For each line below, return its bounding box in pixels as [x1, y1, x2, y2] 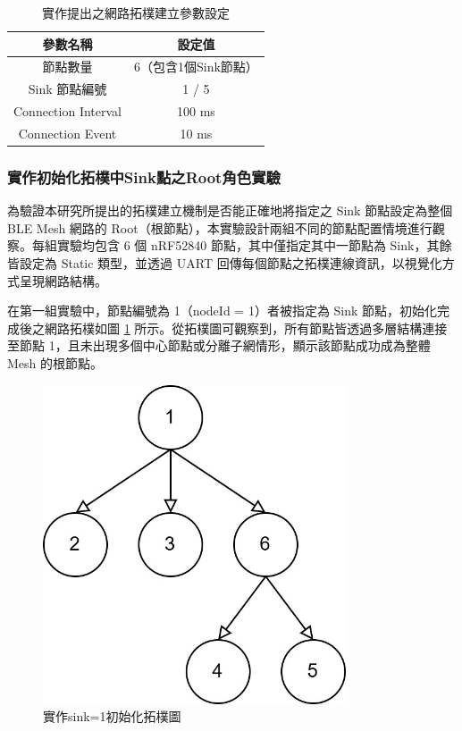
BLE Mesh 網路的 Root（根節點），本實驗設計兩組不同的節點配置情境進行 [7, 218, 433, 237]
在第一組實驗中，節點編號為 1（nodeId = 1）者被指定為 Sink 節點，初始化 [7, 301, 438, 320]
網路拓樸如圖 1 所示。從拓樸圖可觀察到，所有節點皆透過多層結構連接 [44, 318, 448, 337]
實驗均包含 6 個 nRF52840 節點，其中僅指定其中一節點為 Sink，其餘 [56, 236, 452, 255]
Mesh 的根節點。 [7, 354, 104, 373]
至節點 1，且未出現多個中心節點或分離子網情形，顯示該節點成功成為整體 [7, 336, 431, 355]
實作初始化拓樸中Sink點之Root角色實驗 [7, 165, 281, 188]
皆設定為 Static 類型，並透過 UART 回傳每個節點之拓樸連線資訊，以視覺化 [7, 254, 442, 273]
